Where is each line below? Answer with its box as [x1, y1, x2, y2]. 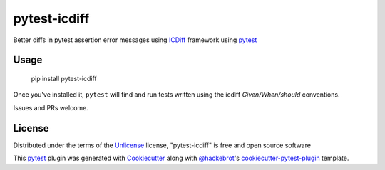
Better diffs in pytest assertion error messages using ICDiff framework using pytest [13, 36, 257, 44]
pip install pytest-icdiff [31, 74, 98, 83]
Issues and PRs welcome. [13, 103, 88, 112]
